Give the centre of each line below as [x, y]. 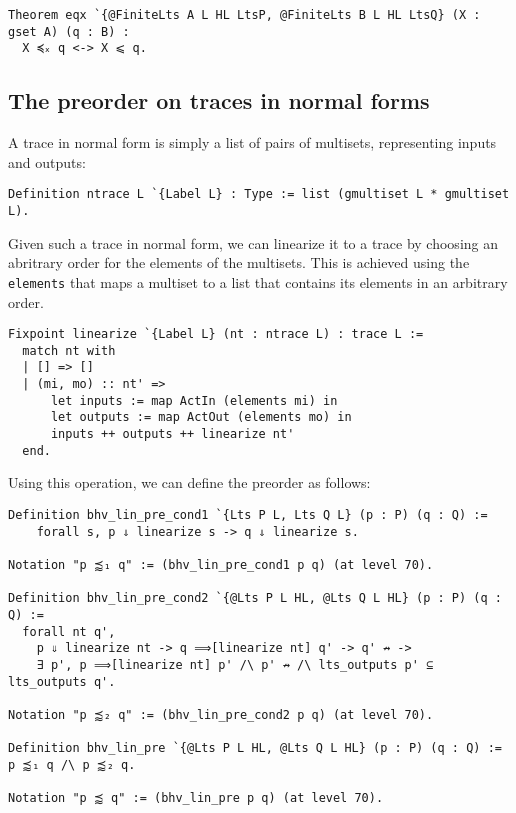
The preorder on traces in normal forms [219, 100]
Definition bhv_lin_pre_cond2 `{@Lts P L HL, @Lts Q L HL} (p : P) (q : [255, 598]
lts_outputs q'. [62, 681]
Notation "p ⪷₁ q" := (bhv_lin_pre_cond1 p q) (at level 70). [221, 564]
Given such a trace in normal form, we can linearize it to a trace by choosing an [253, 242]
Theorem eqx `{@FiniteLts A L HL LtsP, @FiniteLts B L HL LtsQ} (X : [244, 15]
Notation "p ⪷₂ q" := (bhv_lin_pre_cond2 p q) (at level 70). [221, 714]
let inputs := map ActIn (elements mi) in [194, 400]
